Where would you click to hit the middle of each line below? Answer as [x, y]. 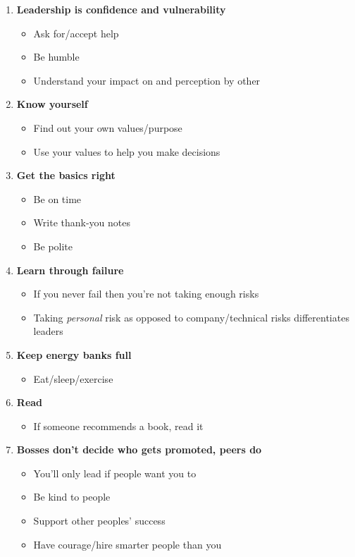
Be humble [56, 57]
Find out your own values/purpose [108, 127]
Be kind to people [72, 497]
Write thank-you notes [82, 222]
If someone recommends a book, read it [118, 426]
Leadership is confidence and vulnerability [121, 9]
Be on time [57, 198]
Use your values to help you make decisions [127, 151]
